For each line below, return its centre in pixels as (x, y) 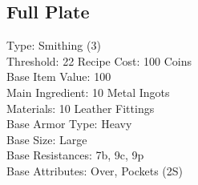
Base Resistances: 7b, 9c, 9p (75, 155)
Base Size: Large (47, 139)
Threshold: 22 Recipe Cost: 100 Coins (99, 60)
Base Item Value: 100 (59, 76)
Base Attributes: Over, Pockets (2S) (95, 170)
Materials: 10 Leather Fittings (81, 108)
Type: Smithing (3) (54, 45)
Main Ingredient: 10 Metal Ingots (88, 92)
